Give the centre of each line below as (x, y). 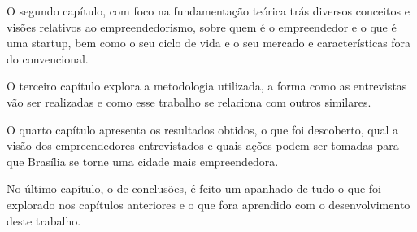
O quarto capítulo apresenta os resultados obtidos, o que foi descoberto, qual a (203, 129)
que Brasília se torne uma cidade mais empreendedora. (143, 161)
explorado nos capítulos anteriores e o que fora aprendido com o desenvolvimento (208, 204)
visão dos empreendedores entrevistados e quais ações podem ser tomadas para (203, 145)
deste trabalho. (44, 220)
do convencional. (48, 58)
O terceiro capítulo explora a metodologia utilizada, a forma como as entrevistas (207, 86)
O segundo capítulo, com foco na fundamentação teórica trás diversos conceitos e (208, 11)
